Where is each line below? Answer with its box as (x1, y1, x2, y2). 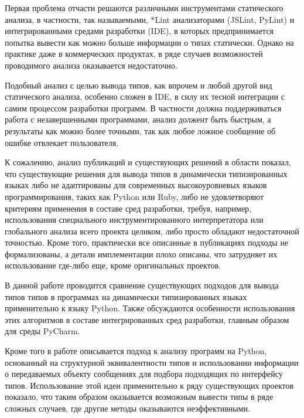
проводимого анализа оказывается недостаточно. (5, 59, 177, 71)
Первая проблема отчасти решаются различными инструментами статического (5, 2, 283, 13)
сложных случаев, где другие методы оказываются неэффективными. (5, 402, 250, 414)
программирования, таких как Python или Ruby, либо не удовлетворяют (5, 190, 264, 202)
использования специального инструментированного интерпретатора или (5, 213, 264, 226)
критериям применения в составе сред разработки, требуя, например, (5, 202, 251, 214)
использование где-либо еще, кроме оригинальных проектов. (5, 259, 221, 271)
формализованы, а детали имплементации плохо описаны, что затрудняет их (5, 247, 278, 260)
